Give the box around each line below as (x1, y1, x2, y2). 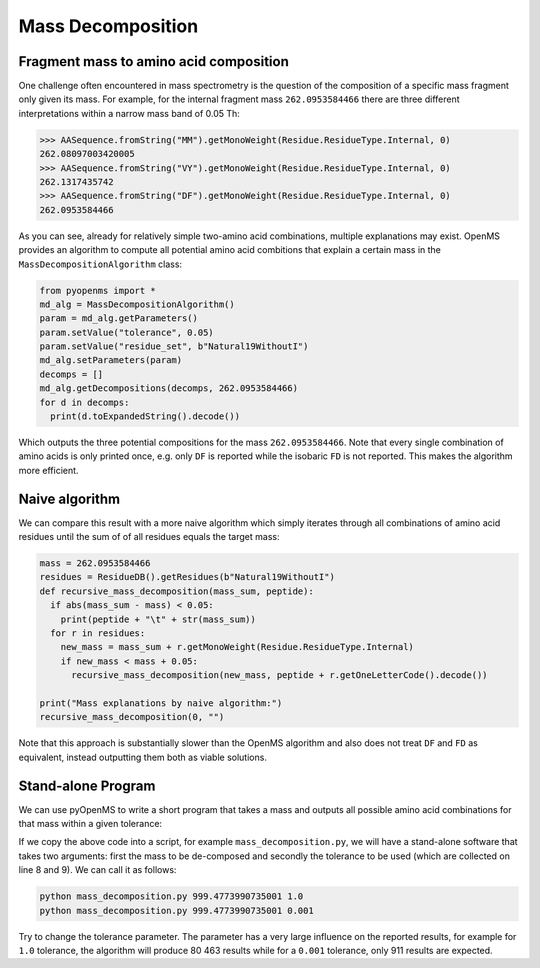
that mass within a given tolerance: (18, 818, 163, 830)
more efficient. (18, 464, 79, 476)
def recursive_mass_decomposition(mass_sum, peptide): (39, 585, 314, 597)
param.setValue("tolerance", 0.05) (39, 326, 214, 338)
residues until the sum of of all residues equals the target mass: (18, 531, 280, 543)
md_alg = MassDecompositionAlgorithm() (39, 298, 235, 310)
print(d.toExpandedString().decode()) (50, 411, 240, 422)
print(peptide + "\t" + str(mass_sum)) (60, 613, 257, 625)
